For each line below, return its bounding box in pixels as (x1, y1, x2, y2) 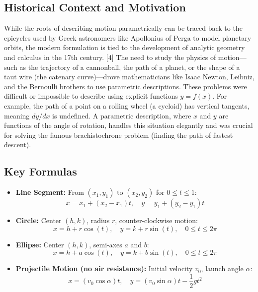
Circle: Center (15, 215, 62, 226)
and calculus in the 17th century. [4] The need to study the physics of (4, 52, 216, 62)
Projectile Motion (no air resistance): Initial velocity (15, 263, 193, 274)
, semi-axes (89, 239, 122, 249)
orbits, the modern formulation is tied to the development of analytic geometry (4, 42, 245, 53)
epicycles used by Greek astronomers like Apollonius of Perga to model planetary (4, 32, 252, 43)
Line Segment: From (15, 187, 84, 197)
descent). (4, 139, 31, 150)
